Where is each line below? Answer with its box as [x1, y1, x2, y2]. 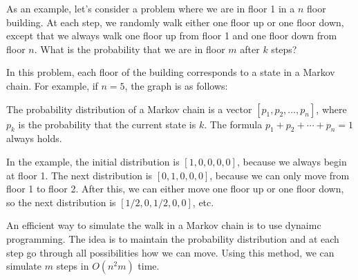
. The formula [204, 117, 263, 131]
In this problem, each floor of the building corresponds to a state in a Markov [6, 65, 335, 79]
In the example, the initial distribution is [6, 154, 180, 168]
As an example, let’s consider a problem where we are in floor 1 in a [6, 1, 295, 15]
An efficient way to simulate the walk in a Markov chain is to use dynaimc [6, 218, 321, 232]
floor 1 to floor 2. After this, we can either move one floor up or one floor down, [6, 181, 344, 196]
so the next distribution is [6, 194, 116, 209]
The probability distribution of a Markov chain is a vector [6, 101, 252, 116]
